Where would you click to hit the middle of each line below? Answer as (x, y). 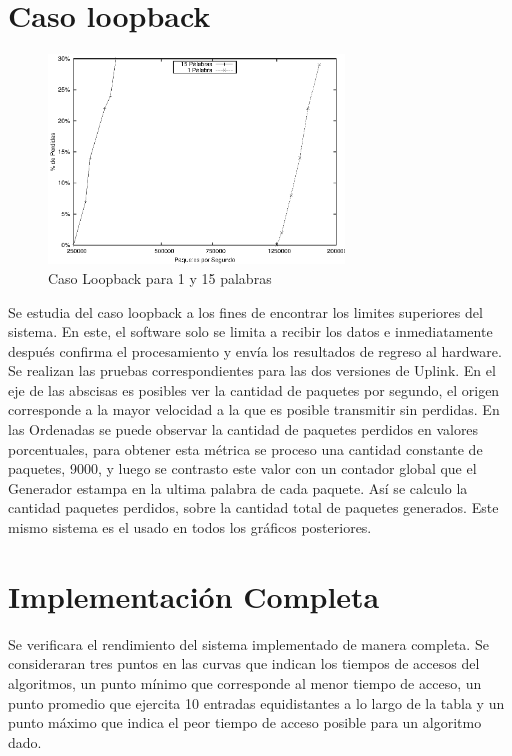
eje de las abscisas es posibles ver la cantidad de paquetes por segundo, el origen (254, 389)
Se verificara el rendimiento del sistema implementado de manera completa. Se (248, 643)
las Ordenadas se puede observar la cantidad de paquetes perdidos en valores (243, 429)
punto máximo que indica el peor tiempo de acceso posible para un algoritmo (245, 722)
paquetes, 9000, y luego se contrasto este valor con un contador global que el (242, 468)
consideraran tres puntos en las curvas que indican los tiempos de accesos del (244, 663)
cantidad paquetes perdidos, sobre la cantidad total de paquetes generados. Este (253, 507)
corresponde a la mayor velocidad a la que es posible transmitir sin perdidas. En (254, 409)
